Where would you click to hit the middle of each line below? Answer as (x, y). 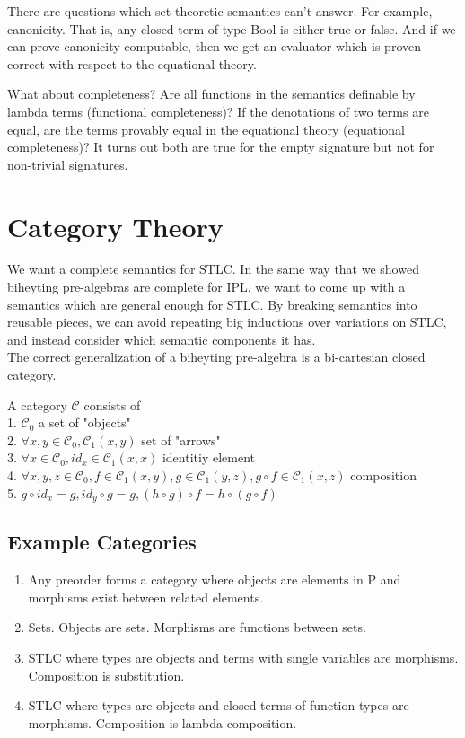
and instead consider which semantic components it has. (162, 339)
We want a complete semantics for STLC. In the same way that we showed (213, 269)
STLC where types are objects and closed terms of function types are (219, 705)
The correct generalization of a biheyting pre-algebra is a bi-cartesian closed (216, 357)
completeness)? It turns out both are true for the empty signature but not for (221, 147)
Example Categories (102, 542)
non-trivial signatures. (68, 164)
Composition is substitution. (106, 675)
